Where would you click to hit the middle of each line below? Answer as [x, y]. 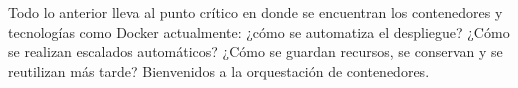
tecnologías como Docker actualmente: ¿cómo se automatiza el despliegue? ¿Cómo [259, 31]
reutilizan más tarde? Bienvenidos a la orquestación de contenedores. [219, 70]
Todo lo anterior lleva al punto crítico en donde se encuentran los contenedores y [255, 12]
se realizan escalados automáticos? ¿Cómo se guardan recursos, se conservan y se [255, 51]
